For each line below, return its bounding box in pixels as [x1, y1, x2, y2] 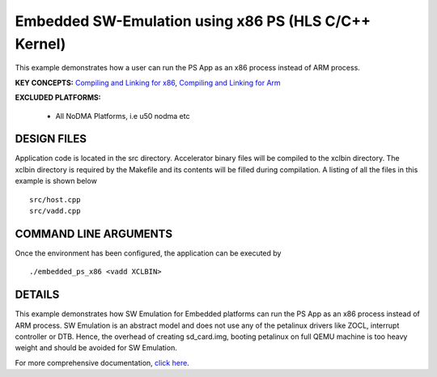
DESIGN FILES [15, 132, 87, 146]
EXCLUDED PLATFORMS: [15, 93, 101, 103]
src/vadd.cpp [29, 206, 81, 215]
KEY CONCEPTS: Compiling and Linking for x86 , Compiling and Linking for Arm [15, 78, 281, 87]
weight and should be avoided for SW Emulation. [15, 343, 177, 353]
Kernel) [15, 35, 66, 53]
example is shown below [15, 176, 97, 186]
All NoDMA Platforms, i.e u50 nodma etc [55, 111, 190, 121]
